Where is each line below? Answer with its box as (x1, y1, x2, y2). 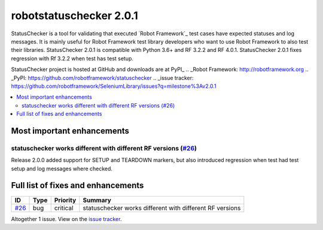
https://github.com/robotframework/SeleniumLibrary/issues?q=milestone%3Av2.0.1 (11, 82, 217, 90)
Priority (54, 196, 77, 204)
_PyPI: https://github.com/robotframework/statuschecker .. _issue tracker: (11, 74, 194, 81)
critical (54, 204, 74, 212)
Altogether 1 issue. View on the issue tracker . (11, 215, 122, 222)
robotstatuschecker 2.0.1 (11, 9, 138, 22)
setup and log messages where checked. (11, 165, 113, 172)
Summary (83, 196, 112, 204)
